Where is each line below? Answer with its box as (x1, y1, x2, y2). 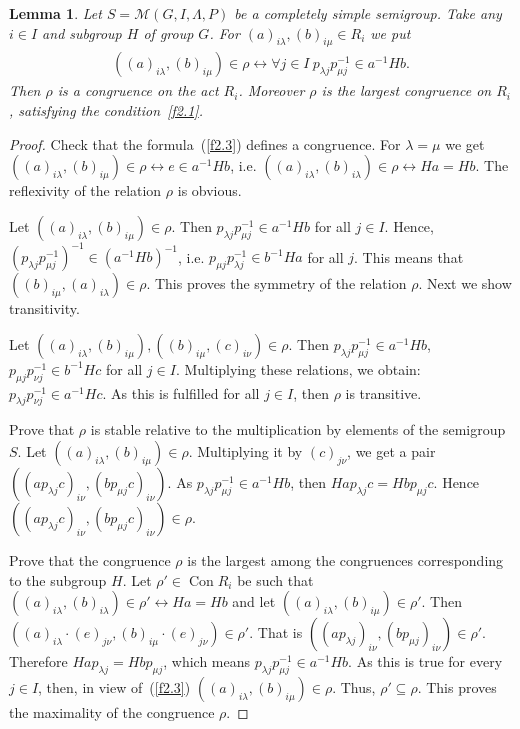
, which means (163, 651, 251, 672)
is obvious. (177, 180, 242, 201)
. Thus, (332, 677, 376, 698)
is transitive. (345, 382, 422, 403)
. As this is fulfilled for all (102, 382, 260, 403)
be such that (237, 569, 314, 590)
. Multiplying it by (188, 441, 303, 462)
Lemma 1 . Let (9, 3, 102, 23)
